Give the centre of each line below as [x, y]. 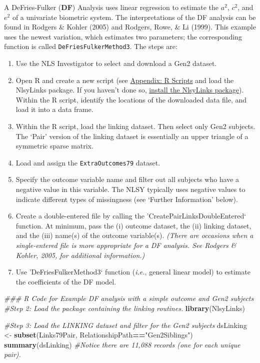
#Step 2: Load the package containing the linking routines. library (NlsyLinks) [124, 308]
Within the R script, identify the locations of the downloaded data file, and [131, 99]
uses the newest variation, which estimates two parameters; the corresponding [123, 36]
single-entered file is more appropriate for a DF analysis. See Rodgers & [126, 245]
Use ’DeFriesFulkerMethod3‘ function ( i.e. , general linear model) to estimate [133, 272]
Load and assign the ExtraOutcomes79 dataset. [88, 162]
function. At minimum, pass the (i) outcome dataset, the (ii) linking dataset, [133, 225]
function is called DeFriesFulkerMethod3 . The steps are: [91, 46]
